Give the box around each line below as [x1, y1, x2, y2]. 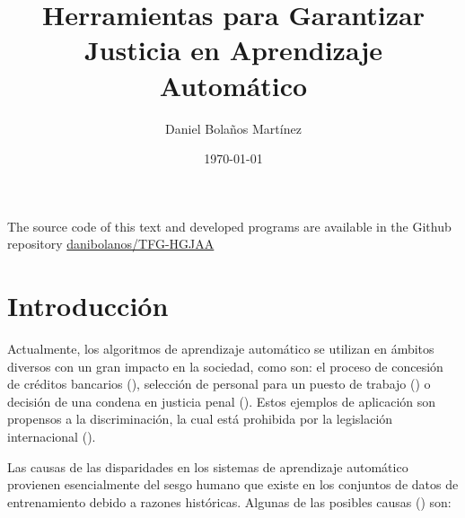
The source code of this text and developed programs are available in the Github [7, 216, 452, 235]
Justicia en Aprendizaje [83, 31, 383, 68]
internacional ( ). [7, 426, 96, 445]
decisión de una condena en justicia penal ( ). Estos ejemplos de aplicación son [7, 391, 436, 410]
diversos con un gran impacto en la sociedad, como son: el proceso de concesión [7, 356, 443, 375]
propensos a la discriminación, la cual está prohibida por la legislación [7, 409, 393, 428]
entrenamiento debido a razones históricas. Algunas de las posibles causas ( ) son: [7, 492, 452, 511]
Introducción [7, 287, 169, 324]
